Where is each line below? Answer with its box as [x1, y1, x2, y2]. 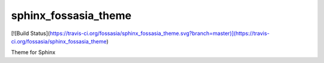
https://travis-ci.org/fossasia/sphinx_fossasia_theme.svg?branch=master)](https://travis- [49, 30, 270, 37]
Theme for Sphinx [11, 49, 56, 56]
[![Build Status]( [11, 30, 50, 37]
